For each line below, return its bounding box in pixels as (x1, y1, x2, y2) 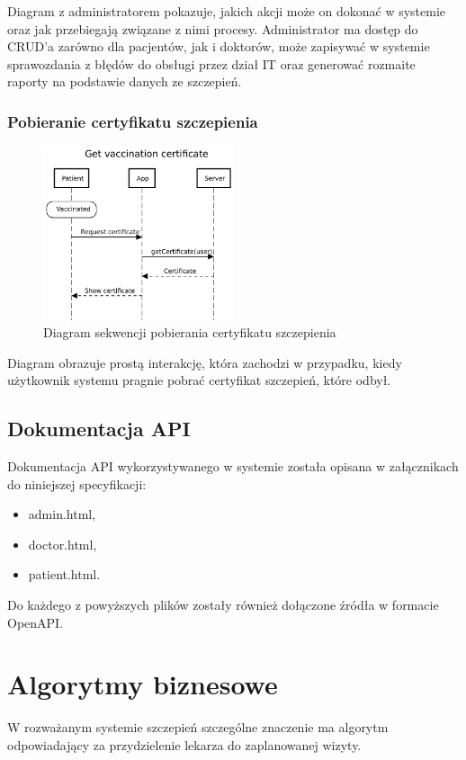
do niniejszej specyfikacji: (7, 474, 147, 493)
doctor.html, (28, 534, 97, 553)
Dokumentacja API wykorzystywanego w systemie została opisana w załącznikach (7, 457, 459, 476)
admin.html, (28, 505, 96, 523)
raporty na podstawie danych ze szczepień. (7, 72, 242, 91)
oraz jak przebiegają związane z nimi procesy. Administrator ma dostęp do (7, 19, 418, 38)
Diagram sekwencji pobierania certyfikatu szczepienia (43, 323, 336, 342)
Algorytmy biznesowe (7, 666, 278, 702)
